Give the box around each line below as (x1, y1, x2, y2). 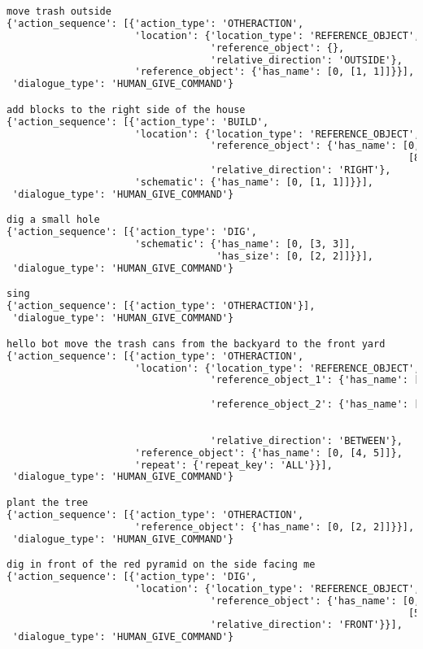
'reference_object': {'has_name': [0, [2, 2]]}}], (134, 521, 415, 533)
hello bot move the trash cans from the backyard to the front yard (7, 338, 386, 350)
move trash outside (7, 6, 111, 17)
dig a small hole (7, 214, 100, 226)
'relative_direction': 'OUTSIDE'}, (210, 54, 403, 66)
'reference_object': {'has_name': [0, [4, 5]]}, (134, 446, 403, 459)
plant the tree (7, 496, 89, 508)
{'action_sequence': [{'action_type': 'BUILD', (7, 115, 269, 128)
